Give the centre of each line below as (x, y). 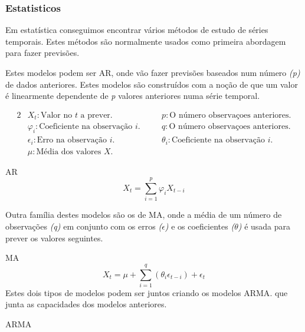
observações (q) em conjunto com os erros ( (84, 226)
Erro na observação (72, 140)
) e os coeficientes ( (200, 226)
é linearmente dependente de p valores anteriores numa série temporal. (133, 96)
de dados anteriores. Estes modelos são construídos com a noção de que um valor (152, 84)
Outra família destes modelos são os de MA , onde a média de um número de (144, 215)
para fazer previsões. (42, 53)
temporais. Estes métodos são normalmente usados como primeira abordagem (146, 41)
